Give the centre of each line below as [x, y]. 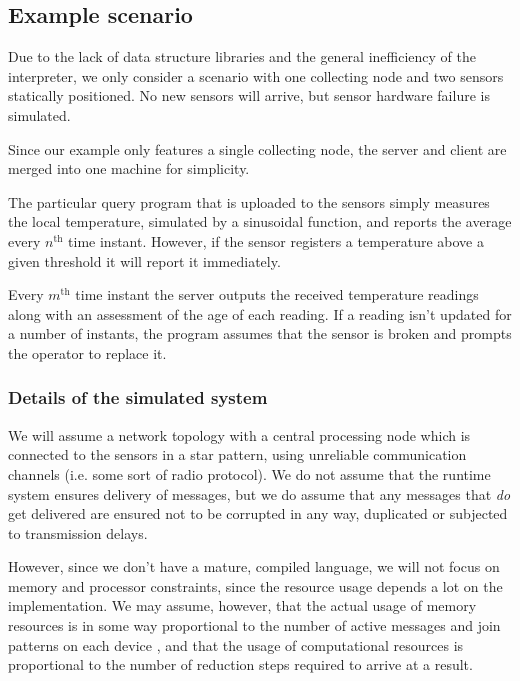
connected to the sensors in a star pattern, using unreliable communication [237, 454]
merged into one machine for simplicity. [129, 168]
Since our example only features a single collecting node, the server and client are [257, 148]
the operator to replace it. [87, 352]
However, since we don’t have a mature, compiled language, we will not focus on [254, 566]
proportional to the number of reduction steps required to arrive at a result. [240, 664]
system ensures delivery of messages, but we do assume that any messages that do [259, 493]
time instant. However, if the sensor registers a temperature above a [276, 240]
